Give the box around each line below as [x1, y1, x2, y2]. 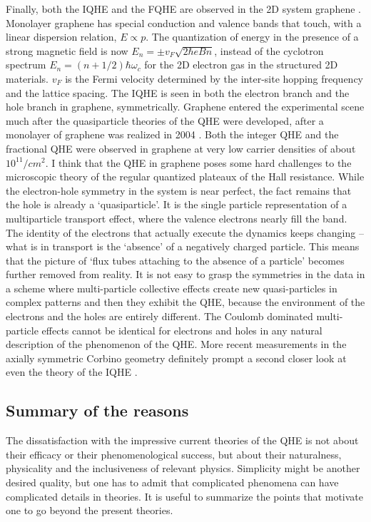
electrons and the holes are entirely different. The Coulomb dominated [6, 309, 313, 324]
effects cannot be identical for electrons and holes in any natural [41, 322, 322, 337]
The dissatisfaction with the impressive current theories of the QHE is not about [6, 433, 359, 448]
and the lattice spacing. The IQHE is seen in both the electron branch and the [6, 85, 350, 100]
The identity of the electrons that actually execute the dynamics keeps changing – [6, 225, 364, 240]
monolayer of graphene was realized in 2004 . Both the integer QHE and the [6, 127, 339, 142]
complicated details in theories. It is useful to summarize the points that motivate [6, 488, 364, 503]
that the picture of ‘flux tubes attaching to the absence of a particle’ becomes [6, 252, 345, 267]
